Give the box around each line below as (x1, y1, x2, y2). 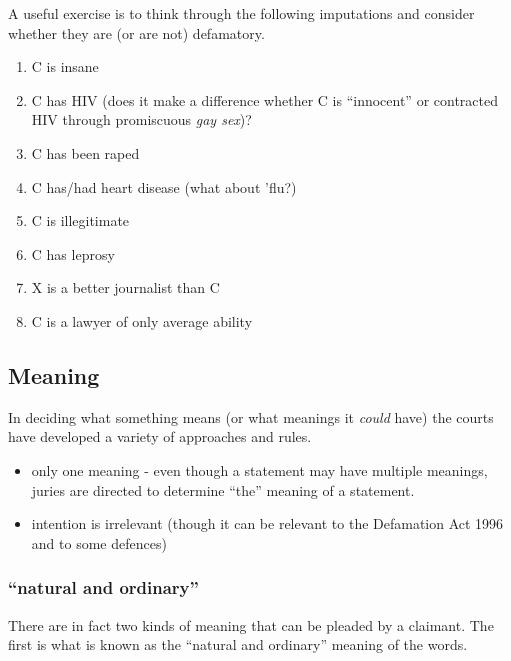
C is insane (31, 56, 99, 77)
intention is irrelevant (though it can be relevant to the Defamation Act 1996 (31, 513, 504, 534)
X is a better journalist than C (31, 277, 220, 298)
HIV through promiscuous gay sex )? (31, 109, 252, 130)
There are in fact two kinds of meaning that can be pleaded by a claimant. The (8, 614, 494, 635)
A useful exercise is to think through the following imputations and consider (8, 3, 475, 23)
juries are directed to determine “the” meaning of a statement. (31, 479, 415, 500)
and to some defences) (31, 532, 167, 553)
